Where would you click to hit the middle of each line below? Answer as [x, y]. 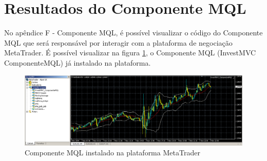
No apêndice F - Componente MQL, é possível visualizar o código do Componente [133, 33]
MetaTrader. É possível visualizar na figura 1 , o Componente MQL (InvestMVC [130, 53]
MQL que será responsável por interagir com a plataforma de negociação [118, 42]
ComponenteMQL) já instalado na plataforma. [78, 62]
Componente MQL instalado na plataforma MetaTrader [112, 153]
